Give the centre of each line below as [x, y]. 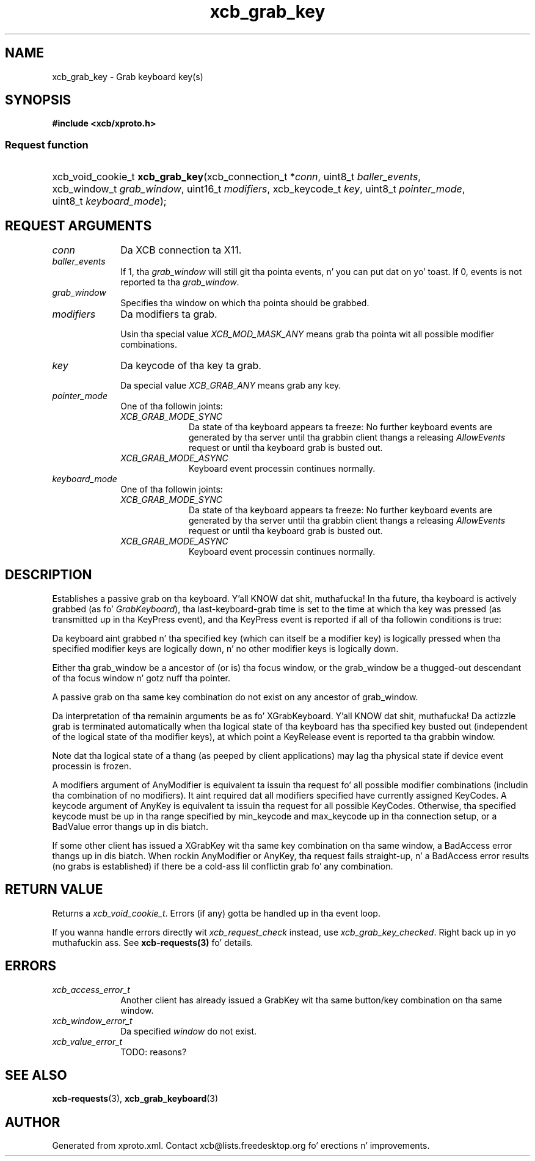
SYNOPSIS [38, 100]
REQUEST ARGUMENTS [78, 225]
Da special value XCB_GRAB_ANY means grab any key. [231, 386]
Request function [47, 145]
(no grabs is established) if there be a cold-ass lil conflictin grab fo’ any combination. [223, 866]
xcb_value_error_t [87, 1041]
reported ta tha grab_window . [180, 282]
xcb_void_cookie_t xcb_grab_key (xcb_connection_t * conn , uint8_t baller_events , [236, 177]
